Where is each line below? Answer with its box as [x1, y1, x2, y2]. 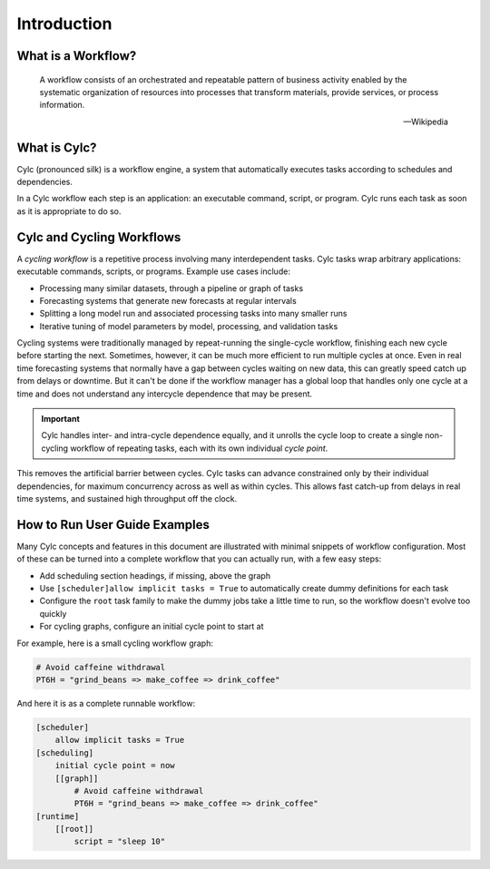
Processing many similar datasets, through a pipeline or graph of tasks [39, 282, 304, 294]
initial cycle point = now [54, 760, 176, 771]
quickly [39, 608, 67, 619]
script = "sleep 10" [73, 836, 166, 847]
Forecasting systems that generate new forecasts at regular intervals [39, 295, 297, 306]
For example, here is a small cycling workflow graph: [16, 638, 213, 649]
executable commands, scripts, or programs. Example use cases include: [16, 266, 290, 277]
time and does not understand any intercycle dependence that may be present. [16, 388, 313, 399]
